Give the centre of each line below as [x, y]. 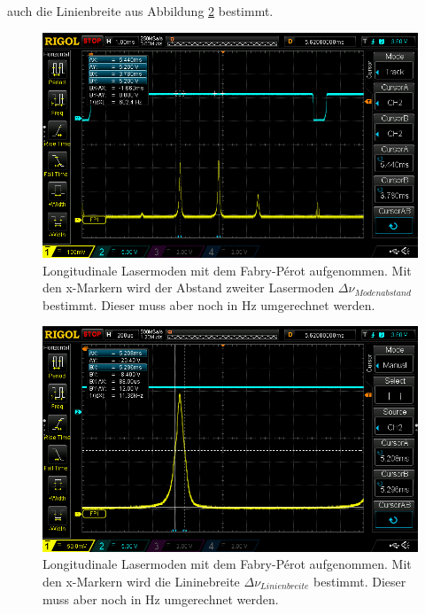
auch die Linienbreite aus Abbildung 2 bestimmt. [140, 11]
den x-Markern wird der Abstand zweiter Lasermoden [189, 288]
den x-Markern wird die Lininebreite [141, 581]
